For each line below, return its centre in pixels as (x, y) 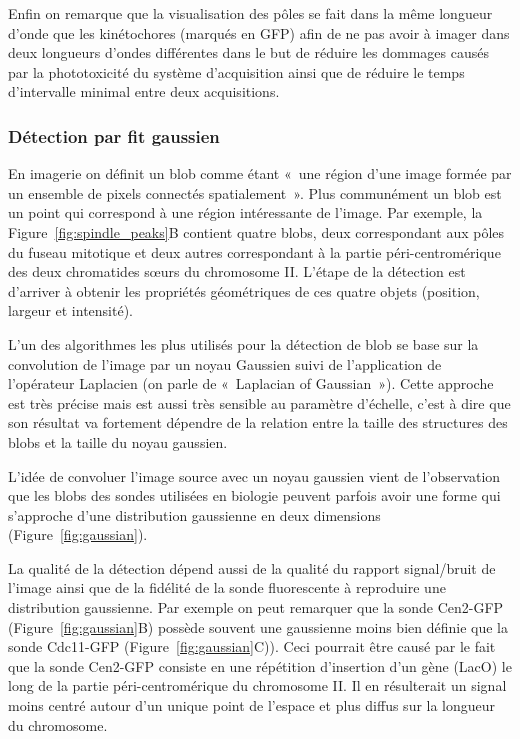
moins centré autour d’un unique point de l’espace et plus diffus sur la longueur (252, 705)
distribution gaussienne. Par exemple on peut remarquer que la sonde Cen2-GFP (256, 607)
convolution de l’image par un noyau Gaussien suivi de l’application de (225, 363)
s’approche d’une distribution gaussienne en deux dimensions (194, 514)
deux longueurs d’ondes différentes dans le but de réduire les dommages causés (249, 52)
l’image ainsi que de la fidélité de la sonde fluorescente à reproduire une (227, 587)
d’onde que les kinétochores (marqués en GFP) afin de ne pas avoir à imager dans (259, 32)
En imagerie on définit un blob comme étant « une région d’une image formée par (260, 173)
